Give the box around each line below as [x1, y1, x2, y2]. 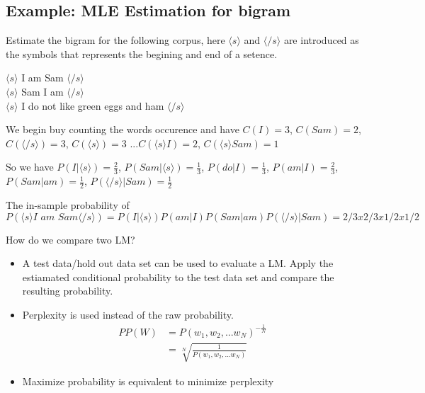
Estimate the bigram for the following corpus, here [6, 33, 225, 47]
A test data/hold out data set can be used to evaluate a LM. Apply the [22, 256, 334, 270]
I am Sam [21, 70, 64, 85]
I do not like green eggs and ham [21, 98, 164, 113]
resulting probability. [22, 283, 113, 298]
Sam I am [21, 84, 64, 98]
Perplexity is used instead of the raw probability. [22, 307, 234, 321]
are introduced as [283, 33, 359, 47]
